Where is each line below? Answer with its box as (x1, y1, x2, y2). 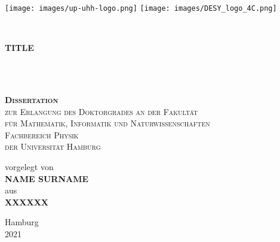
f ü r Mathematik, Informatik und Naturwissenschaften (5, 117, 210, 129)
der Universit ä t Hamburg (5, 140, 101, 153)
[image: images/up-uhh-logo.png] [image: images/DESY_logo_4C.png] (5, 4, 277, 13)
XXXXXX (5, 195, 48, 208)
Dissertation (5, 93, 59, 106)
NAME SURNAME (5, 172, 89, 184)
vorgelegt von (5, 161, 54, 173)
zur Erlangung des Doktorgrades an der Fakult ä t (5, 105, 198, 117)
